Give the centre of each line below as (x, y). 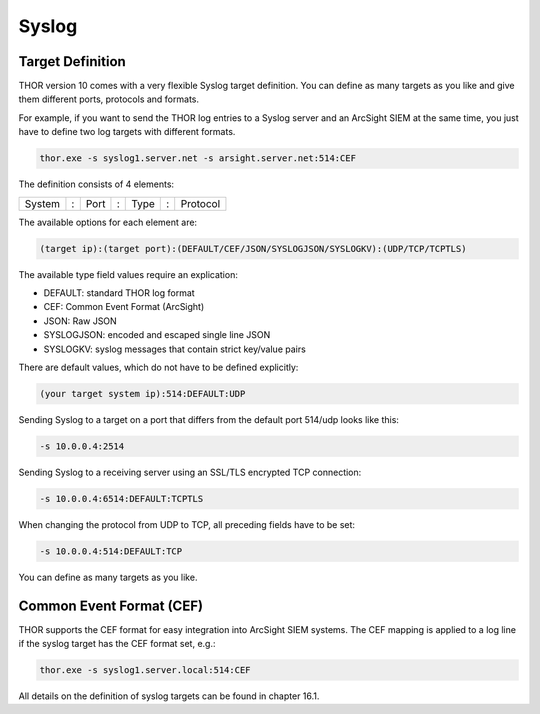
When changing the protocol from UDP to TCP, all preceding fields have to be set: (186, 524)
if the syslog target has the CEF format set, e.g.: (117, 644)
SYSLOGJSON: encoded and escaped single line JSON (157, 335)
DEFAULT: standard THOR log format (119, 292)
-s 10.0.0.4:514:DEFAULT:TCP (111, 551)
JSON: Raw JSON (80, 321)
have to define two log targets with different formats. (127, 132)
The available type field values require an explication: (128, 274)
